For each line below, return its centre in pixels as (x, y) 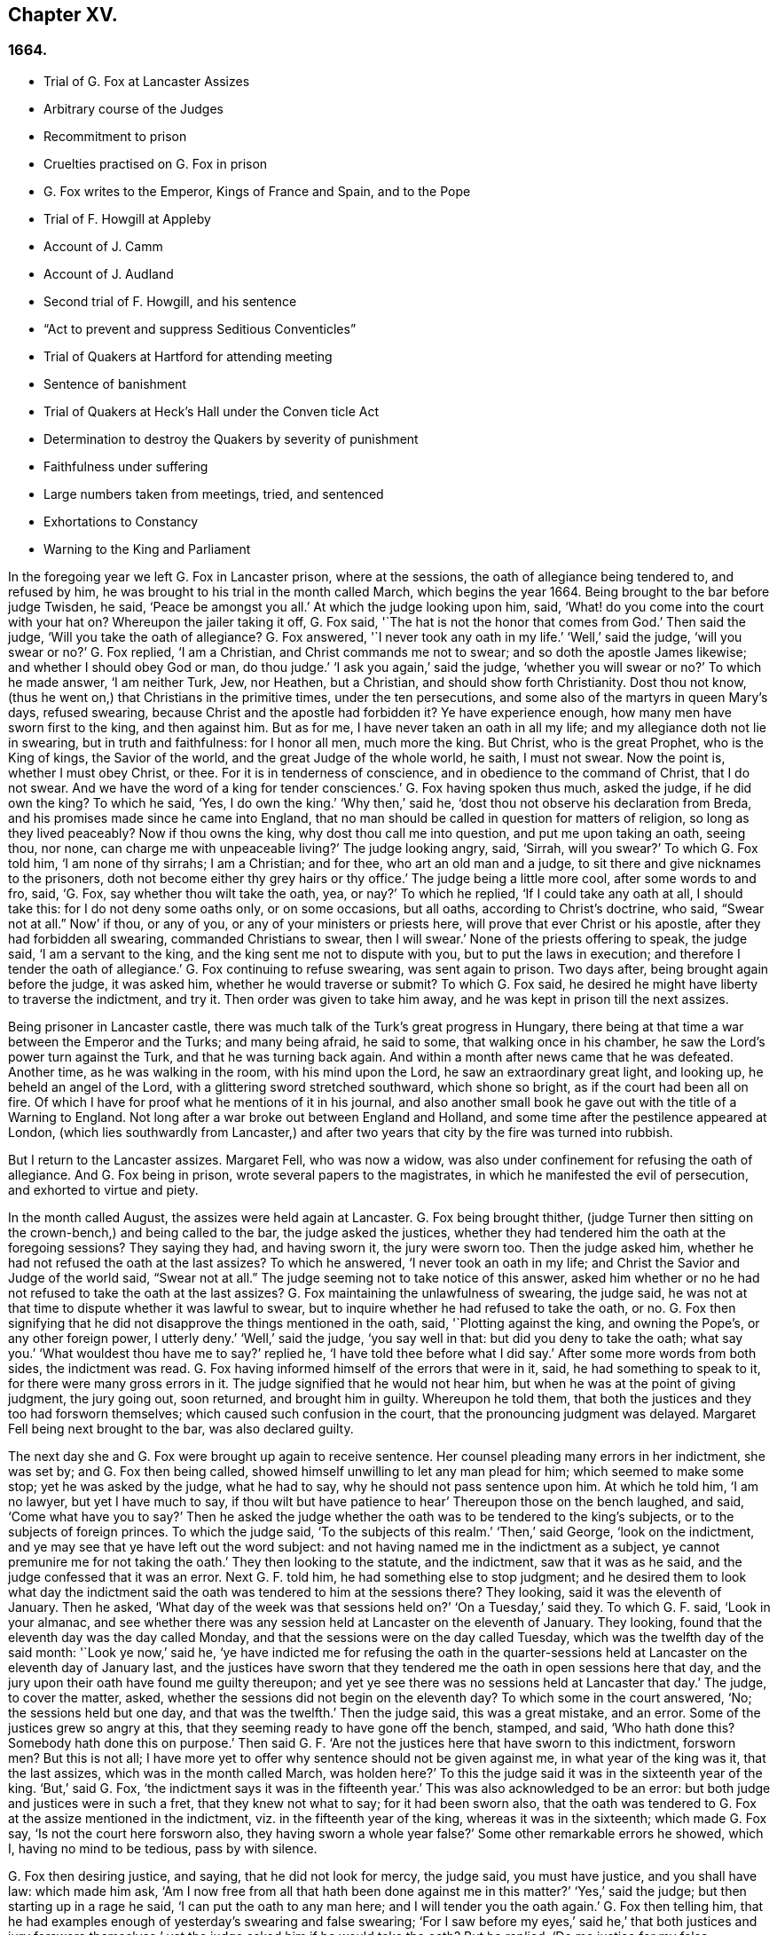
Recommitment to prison (115, 136)
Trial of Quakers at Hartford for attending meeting (188, 356)
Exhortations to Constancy (121, 521)
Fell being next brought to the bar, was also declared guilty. (181, 1428)
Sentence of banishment (115, 383)
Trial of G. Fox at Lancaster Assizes (147, 81)
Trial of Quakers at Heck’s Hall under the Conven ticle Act (212, 411)
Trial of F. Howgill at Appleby (127, 218)
